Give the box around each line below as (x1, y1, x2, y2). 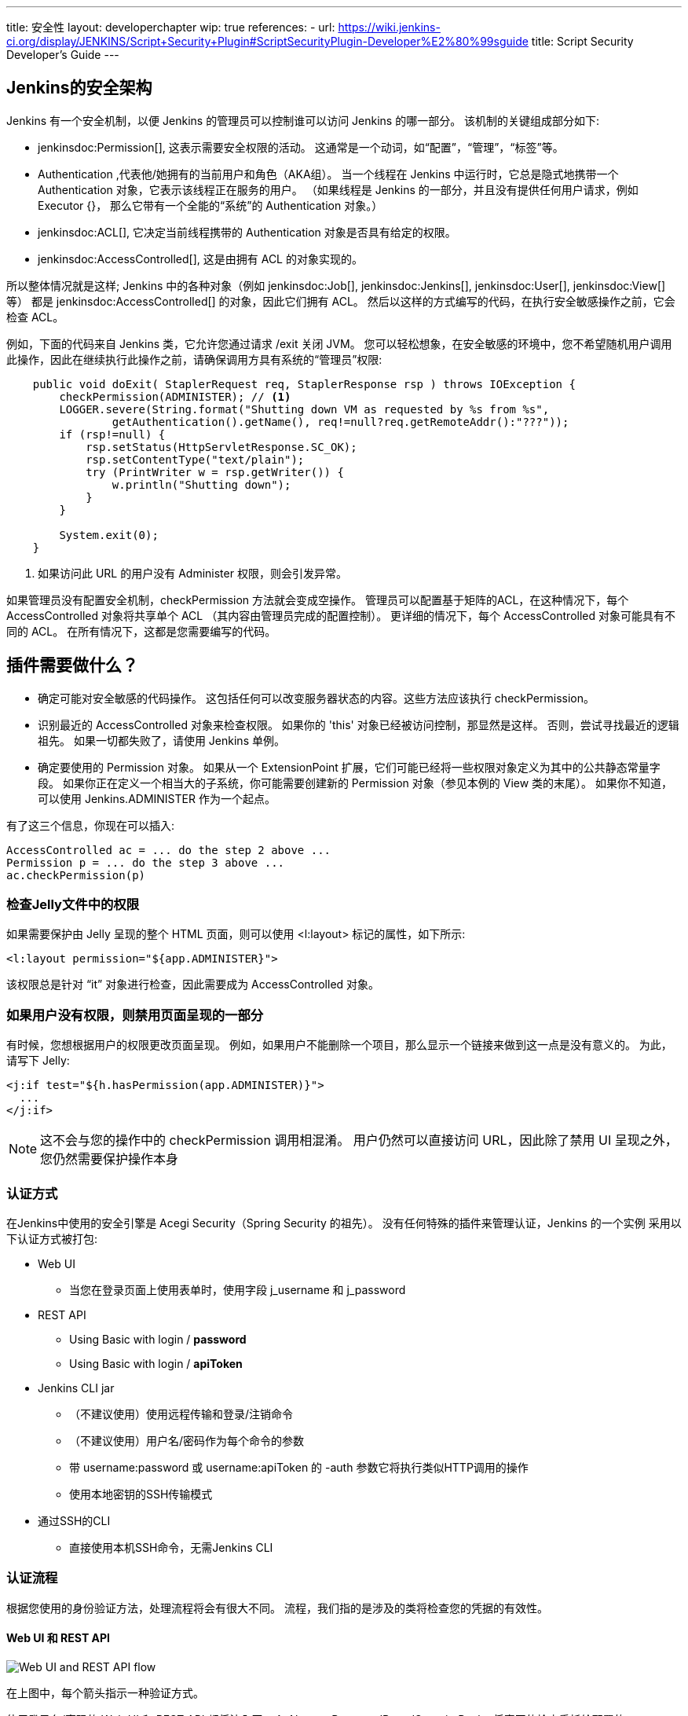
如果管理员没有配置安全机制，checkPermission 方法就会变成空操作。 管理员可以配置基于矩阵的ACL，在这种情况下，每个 (6, 592, 629, 607)
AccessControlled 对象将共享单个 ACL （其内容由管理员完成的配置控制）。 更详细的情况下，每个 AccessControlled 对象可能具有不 (6, 608, 675, 622)
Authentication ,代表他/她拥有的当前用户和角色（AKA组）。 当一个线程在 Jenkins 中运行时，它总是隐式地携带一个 (38, 167, 619, 181)
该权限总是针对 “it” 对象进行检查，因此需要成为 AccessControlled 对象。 (6, 977, 380, 992)
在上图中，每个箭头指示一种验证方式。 (6, 1685, 204, 1699)
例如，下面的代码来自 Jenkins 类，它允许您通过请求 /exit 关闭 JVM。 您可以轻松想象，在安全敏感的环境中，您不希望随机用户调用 (6, 336, 672, 350)
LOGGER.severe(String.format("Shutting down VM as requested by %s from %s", (59, 402, 550, 416)
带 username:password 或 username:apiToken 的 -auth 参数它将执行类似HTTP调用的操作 (69, 1460, 529, 1474)
